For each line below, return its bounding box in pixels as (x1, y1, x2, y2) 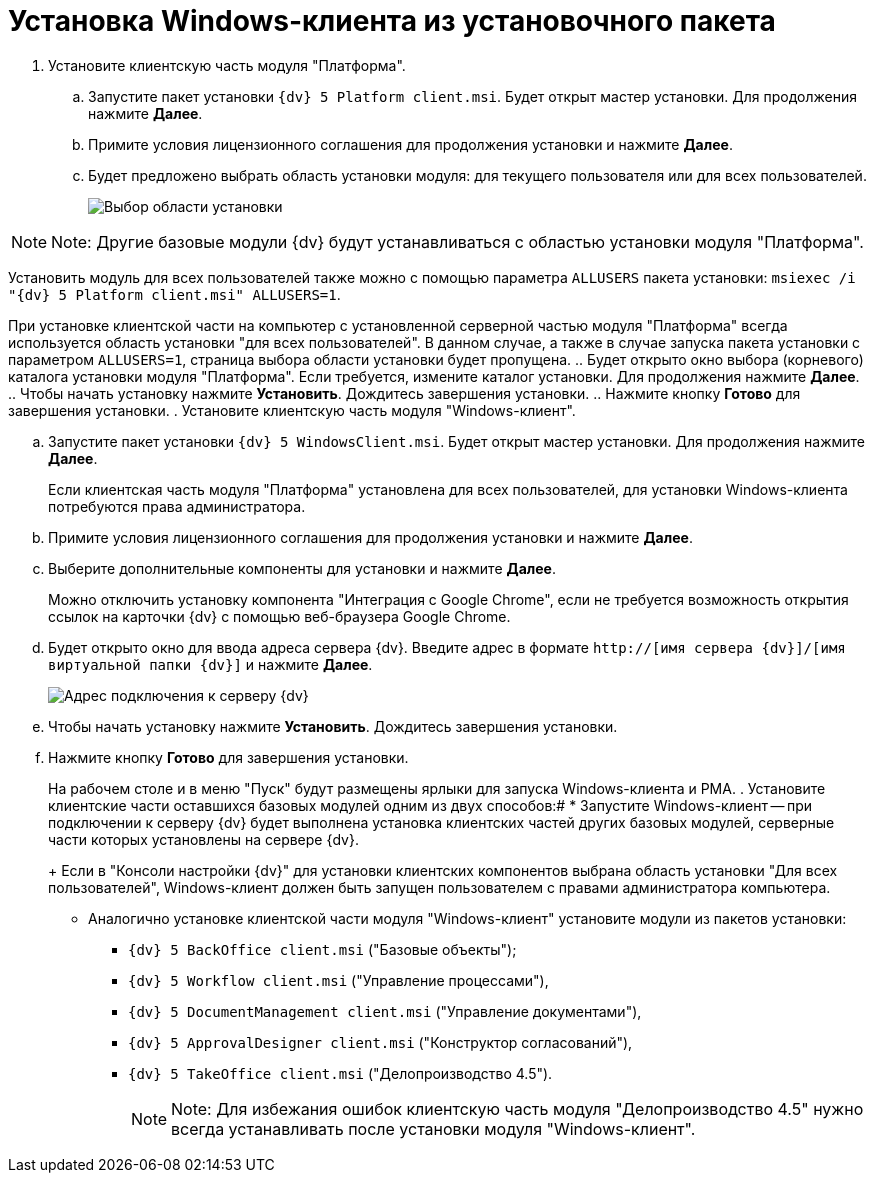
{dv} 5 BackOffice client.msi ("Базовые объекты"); (128, 940, 517, 958)
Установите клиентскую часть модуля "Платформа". (48, 56, 406, 74)
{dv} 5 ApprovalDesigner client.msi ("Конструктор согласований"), (128, 1033, 633, 1051)
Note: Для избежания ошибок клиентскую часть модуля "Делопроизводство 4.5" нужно (171, 1098, 864, 1119)
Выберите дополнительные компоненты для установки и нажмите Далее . (48, 559, 556, 577)
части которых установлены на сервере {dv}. (48, 830, 359, 848)
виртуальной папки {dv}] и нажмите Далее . (48, 655, 373, 673)
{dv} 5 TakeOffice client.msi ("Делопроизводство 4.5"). (128, 1064, 553, 1082)
